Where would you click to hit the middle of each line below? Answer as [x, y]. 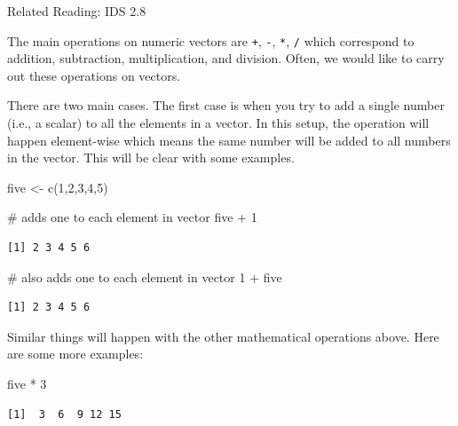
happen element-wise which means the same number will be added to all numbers [229, 140]
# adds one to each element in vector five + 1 [132, 217]
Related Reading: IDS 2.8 [77, 11]
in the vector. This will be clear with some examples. [151, 158]
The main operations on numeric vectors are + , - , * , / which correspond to [211, 40]
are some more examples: [75, 354]
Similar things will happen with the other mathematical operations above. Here [223, 336]
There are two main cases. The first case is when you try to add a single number [226, 105]
